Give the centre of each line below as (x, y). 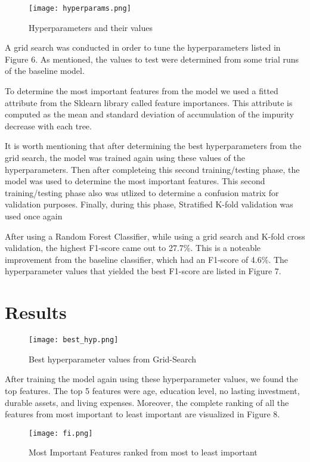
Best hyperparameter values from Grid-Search (113, 359)
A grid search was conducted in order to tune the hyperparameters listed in (143, 47)
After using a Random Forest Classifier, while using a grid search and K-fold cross (155, 236)
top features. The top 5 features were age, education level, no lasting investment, (152, 390)
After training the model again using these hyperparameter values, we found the (151, 379)
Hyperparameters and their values (91, 27)
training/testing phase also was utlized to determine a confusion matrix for (142, 192)
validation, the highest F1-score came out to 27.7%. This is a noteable (133, 248)
